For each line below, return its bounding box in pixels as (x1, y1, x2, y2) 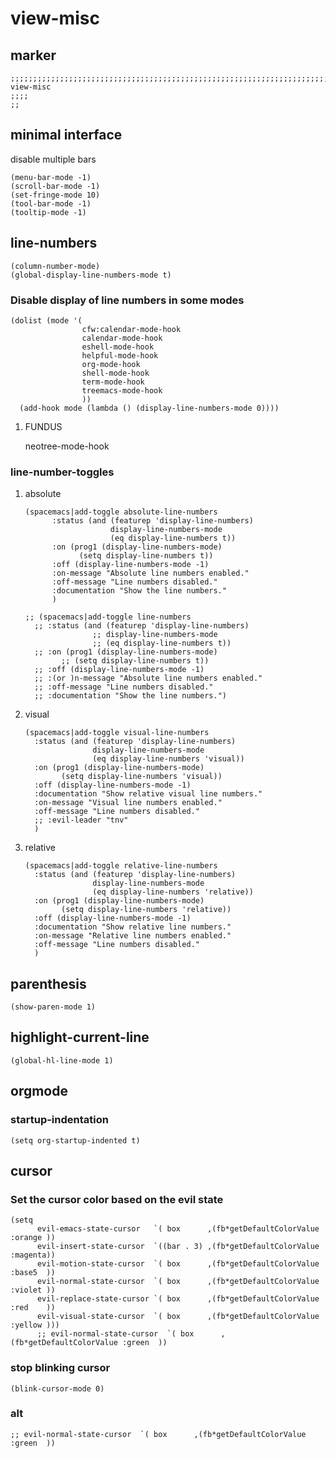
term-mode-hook (81, 377, 145, 387)
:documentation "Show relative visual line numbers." (34, 789, 263, 799)
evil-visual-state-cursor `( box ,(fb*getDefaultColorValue (36, 1312, 320, 1322)
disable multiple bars (10, 153, 97, 165)
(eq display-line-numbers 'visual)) (92, 754, 245, 764)
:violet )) (10, 1285, 56, 1296)
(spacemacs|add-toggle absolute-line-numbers (24, 507, 218, 517)
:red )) (10, 1303, 56, 1313)
